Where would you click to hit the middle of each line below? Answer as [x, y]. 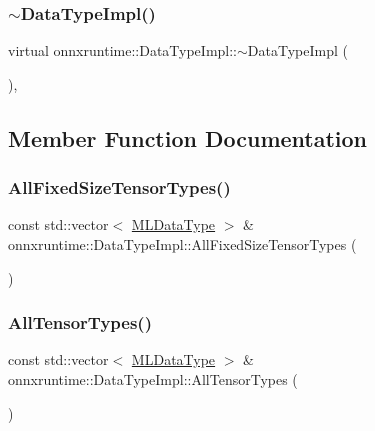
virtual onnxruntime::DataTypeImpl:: [122, 50]
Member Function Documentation [188, 137]
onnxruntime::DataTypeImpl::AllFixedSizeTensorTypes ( [182, 244]
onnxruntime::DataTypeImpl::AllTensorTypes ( [153, 379]
